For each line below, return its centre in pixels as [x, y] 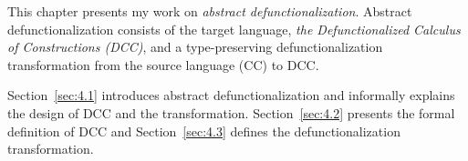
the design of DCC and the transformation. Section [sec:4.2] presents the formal [231, 112]
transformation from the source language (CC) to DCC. [163, 64]
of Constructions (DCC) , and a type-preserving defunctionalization [195, 47]
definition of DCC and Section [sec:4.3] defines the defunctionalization [204, 131]
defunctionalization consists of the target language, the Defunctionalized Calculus [234, 29]
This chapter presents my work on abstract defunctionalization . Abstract [210, 11]
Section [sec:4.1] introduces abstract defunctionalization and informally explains [231, 95]
